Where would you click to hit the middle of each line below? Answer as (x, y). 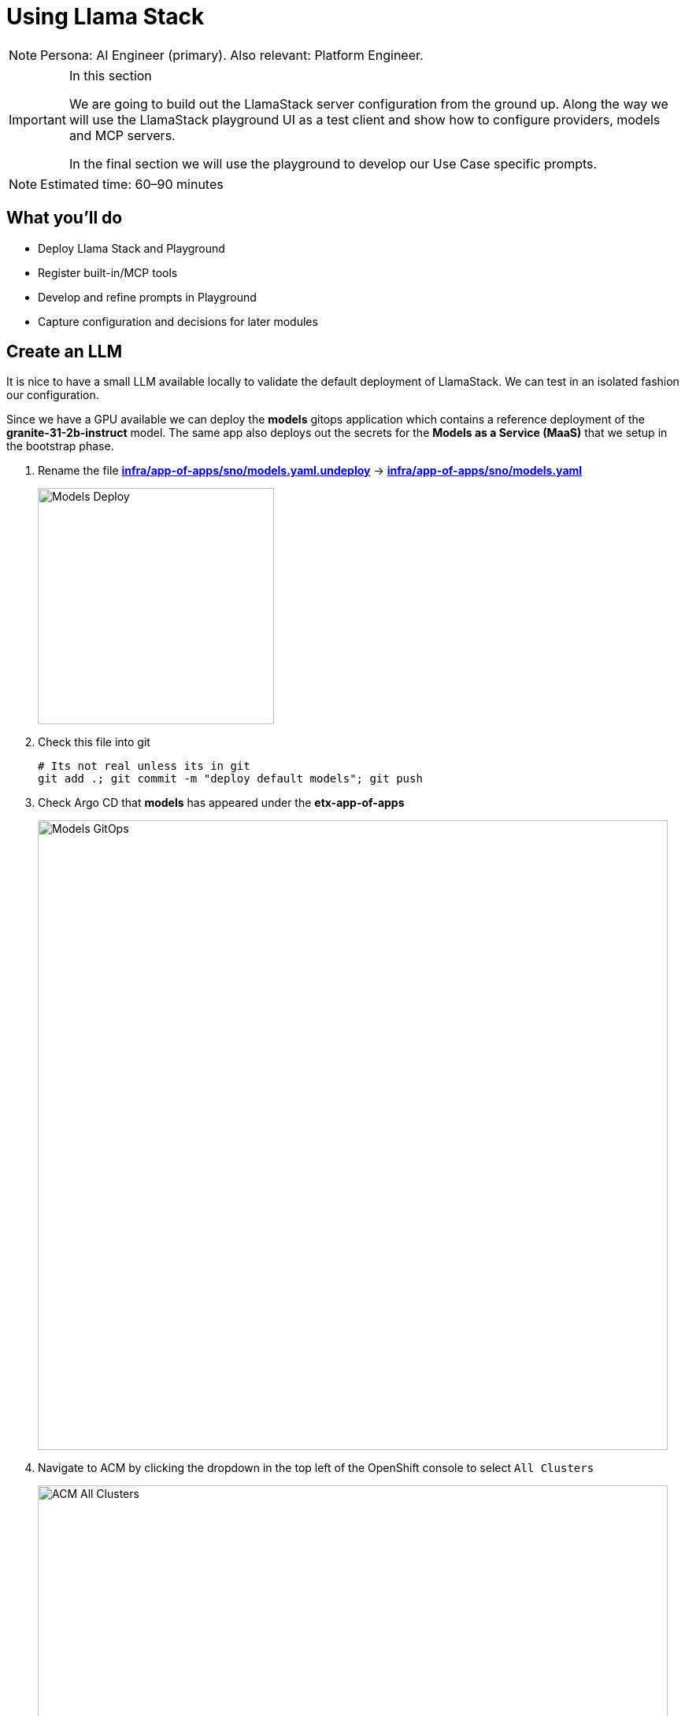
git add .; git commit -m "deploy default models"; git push (230, 779)
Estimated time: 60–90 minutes (132, 184)
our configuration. (53, 395)
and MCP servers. (122, 135)
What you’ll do (65, 218)
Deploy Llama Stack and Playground (131, 248)
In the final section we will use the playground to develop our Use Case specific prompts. (333, 163)
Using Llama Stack (106, 17)
